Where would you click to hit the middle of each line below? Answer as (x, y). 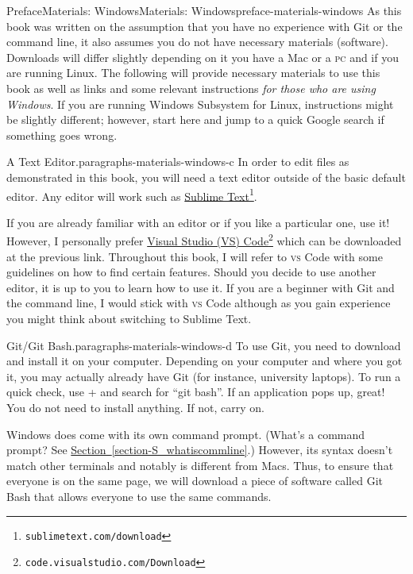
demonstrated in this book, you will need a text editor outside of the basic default (206, 177)
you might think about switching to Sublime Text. (129, 318)
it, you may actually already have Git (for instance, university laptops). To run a (204, 376)
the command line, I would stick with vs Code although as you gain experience (199, 303)
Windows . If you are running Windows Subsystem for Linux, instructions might (200, 104)
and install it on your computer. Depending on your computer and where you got (205, 361)
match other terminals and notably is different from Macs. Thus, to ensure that (200, 465)
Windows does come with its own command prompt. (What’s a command (186, 434)
